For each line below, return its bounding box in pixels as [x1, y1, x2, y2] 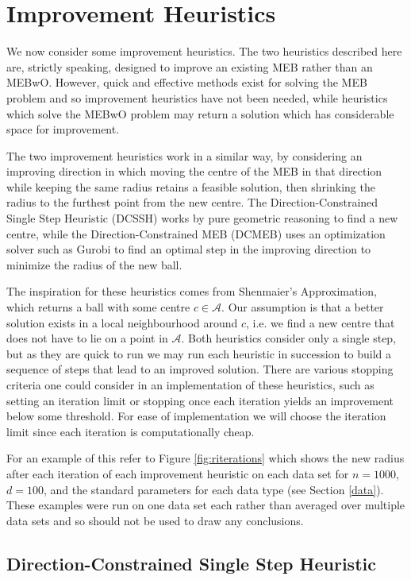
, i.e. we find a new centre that [245, 314, 395, 331]
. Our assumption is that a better [221, 299, 384, 315]
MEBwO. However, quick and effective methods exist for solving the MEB [6, 74, 367, 91]
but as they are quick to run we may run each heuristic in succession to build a [6, 345, 392, 362]
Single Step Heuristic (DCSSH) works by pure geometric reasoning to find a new [6, 210, 398, 226]
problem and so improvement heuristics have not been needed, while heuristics [6, 89, 388, 106]
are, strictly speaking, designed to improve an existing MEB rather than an [6, 58, 373, 75]
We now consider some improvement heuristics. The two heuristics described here [6, 43, 402, 60]
